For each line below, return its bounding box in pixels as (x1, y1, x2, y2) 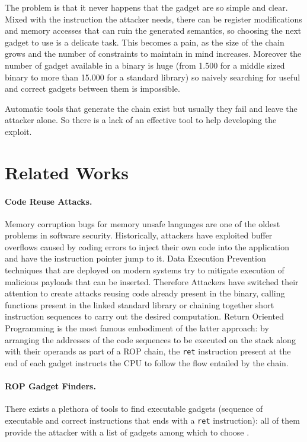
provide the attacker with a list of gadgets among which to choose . (5, 425, 250, 438)
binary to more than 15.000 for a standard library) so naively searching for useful (5, 70, 300, 83)
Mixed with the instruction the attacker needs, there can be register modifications (5, 12, 302, 25)
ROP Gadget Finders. (5, 380, 96, 392)
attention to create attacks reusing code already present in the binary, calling (5, 287, 285, 299)
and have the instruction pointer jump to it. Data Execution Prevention (5, 252, 266, 264)
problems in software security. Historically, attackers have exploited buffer (5, 229, 273, 241)
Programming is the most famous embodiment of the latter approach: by (5, 322, 269, 334)
